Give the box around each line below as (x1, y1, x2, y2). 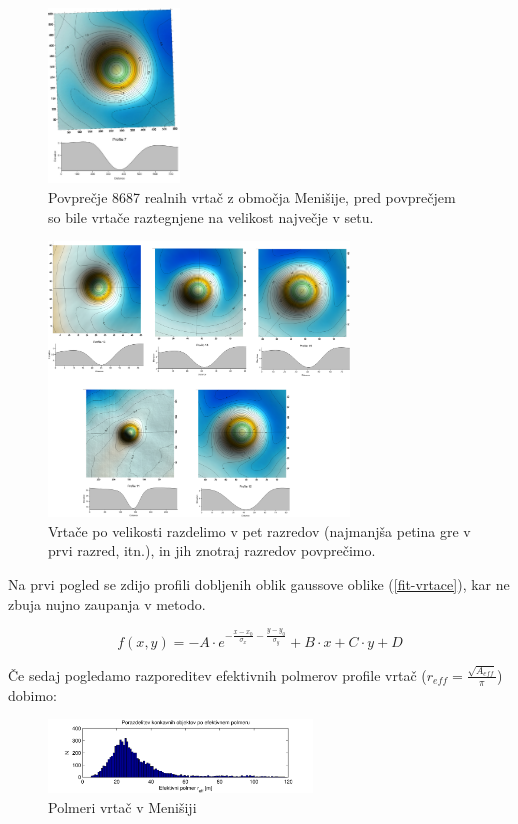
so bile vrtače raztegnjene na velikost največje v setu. (48, 206, 374, 227)
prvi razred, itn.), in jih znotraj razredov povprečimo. (48, 540, 376, 561)
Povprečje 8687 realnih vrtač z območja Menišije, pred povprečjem (48, 187, 456, 208)
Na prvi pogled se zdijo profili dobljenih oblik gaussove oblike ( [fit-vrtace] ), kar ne (8, 574, 510, 595)
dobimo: (8, 684, 58, 705)
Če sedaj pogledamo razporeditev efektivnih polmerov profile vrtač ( (8, 664, 427, 685)
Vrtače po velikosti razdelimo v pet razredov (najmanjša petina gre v (48, 520, 471, 541)
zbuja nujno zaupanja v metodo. (8, 593, 206, 614)
